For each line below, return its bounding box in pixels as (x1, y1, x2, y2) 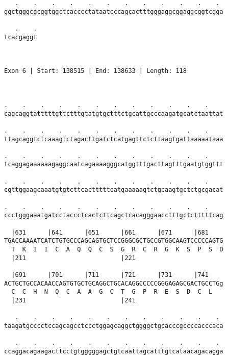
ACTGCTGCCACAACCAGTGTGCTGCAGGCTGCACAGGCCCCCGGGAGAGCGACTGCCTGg (4, 279, 223, 287)
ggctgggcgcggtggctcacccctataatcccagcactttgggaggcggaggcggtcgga (4, 8, 223, 15)
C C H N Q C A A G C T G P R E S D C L (11, 288, 213, 296)
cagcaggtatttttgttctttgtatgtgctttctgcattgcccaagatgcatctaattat (4, 110, 223, 117)
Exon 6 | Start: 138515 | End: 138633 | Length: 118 (4, 67, 187, 75)
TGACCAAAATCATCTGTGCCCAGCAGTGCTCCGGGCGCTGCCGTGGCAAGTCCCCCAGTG (4, 237, 223, 245)
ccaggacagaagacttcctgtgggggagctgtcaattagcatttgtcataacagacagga (4, 347, 223, 355)
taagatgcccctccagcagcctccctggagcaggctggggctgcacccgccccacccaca (4, 322, 223, 329)
